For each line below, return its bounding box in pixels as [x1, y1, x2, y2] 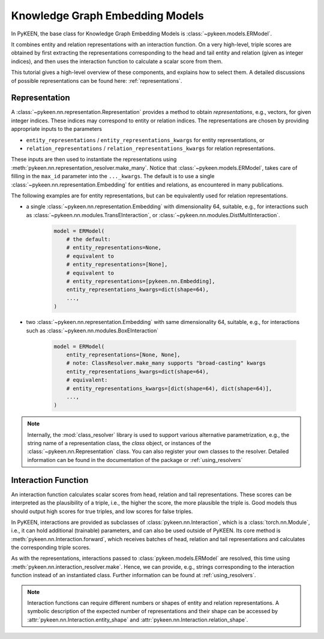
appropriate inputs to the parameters [11, 125, 102, 133]
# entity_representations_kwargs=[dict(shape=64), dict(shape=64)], [66, 385, 272, 392]
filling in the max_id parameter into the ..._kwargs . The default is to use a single [11, 173, 215, 180]
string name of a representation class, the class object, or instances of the [27, 440, 211, 447]
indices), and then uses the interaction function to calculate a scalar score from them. [11, 58, 223, 65]
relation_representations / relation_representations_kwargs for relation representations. [26, 145, 275, 152]
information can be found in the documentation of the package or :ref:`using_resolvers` [27, 456, 243, 463]
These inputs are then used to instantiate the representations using [11, 156, 177, 163]
